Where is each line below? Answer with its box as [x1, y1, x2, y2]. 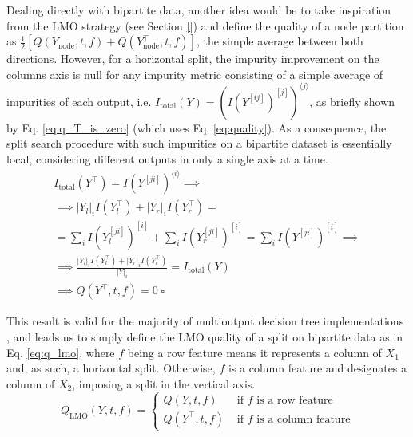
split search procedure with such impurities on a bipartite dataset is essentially [6, 135, 392, 152]
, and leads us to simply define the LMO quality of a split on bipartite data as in [6, 328, 403, 344]
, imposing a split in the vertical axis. [72, 375, 256, 392]
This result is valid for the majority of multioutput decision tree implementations [6, 313, 404, 329]
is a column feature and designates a [228, 360, 407, 376]
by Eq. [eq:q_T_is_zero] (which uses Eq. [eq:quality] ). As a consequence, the [6, 119, 387, 136]
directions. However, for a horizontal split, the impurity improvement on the [6, 50, 379, 67]
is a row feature [256, 394, 333, 406]
